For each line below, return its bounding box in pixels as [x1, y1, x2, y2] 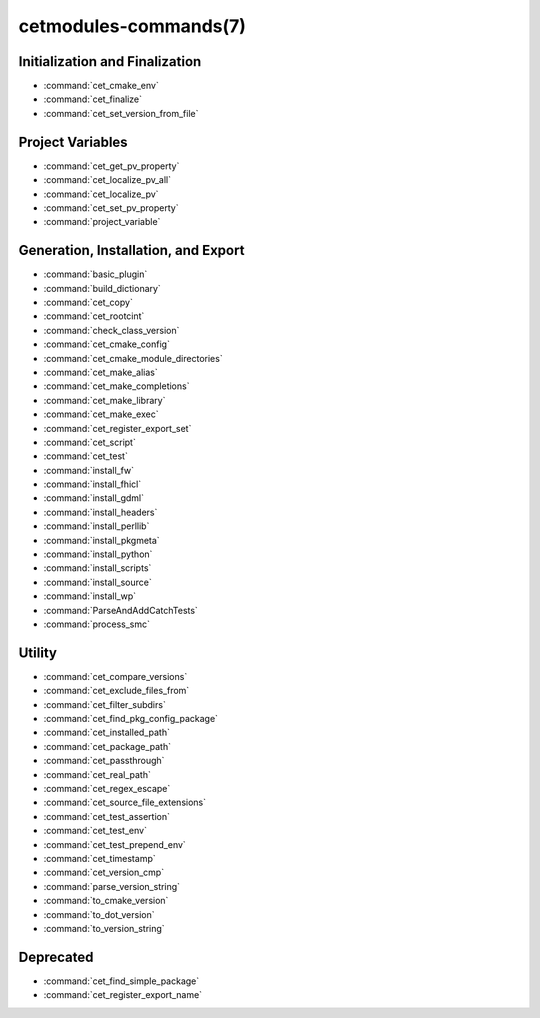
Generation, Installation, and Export [18, 242, 245, 259]
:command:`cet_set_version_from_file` [43, 107, 199, 119]
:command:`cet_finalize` [43, 93, 143, 105]
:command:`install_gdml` [43, 492, 145, 504]
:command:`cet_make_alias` [43, 366, 159, 378]
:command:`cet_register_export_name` [43, 989, 203, 1001]
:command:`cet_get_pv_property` [43, 160, 180, 172]
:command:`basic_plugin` [43, 268, 148, 280]
